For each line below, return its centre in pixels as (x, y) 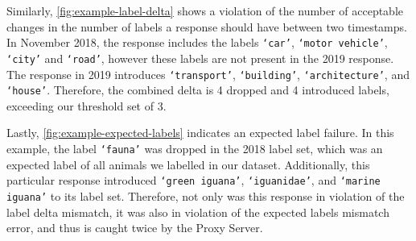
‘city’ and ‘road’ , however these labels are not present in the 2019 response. (200, 58)
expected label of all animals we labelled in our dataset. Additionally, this (188, 164)
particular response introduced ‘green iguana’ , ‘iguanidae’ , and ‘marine (194, 180)
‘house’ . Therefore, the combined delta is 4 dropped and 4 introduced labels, (198, 90)
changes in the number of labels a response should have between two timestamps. (207, 26)
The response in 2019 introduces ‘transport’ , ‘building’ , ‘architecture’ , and (208, 74)
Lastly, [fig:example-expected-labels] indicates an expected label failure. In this (200, 133)
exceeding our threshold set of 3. (86, 105)
